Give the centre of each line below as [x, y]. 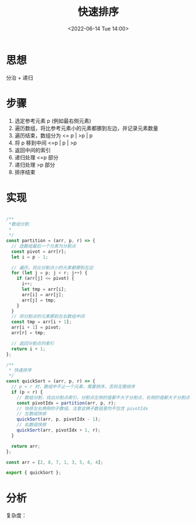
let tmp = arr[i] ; [44, 290]
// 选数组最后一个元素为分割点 [44, 246]
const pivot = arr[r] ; [39, 251]
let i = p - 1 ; [30, 257]
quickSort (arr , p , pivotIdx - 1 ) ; [59, 419]
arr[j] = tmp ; [39, 300]
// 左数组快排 [32, 414]
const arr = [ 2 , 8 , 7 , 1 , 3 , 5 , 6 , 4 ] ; [55, 462]
